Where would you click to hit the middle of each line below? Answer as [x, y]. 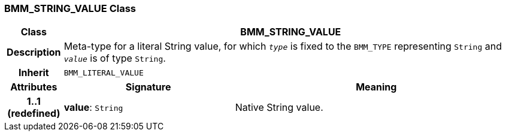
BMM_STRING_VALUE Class [70, 8]
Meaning [376, 87]
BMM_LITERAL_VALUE [104, 72]
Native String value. [279, 108]
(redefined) [34, 114]
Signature [148, 87]
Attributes [34, 87]
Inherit [34, 73]
